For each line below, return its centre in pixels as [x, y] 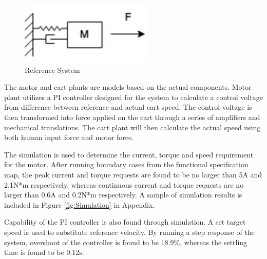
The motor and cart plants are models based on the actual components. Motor [128, 87]
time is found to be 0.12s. [44, 252]
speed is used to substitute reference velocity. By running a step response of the [129, 232]
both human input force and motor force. [69, 137]
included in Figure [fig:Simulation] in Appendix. [80, 204]
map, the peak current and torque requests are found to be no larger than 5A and [133, 174]
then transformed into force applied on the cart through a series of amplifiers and [132, 117]
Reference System [52, 69]
